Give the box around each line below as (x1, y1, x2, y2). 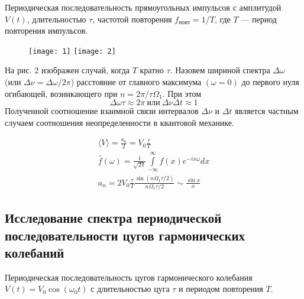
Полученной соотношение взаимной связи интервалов (5, 105, 199, 117)
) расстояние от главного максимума (70, 76, 202, 88)
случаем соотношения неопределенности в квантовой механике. (5, 116, 234, 128)
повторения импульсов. (5, 24, 88, 37)
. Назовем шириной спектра (170, 64, 270, 76)
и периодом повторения (179, 282, 263, 295)
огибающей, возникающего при (5, 87, 118, 99)
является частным (235, 105, 299, 117)
